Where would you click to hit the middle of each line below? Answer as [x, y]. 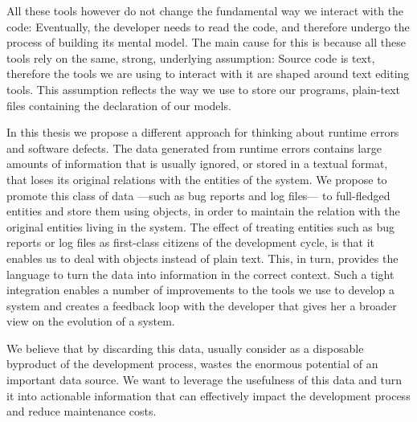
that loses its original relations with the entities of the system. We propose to [197, 179]
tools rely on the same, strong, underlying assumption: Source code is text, [191, 57]
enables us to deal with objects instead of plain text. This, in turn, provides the [202, 258]
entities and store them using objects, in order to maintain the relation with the [203, 211]
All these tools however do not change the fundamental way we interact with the [205, 10]
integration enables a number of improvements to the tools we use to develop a [200, 290]
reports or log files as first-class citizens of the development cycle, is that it [191, 242]
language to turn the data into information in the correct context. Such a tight [200, 274]
